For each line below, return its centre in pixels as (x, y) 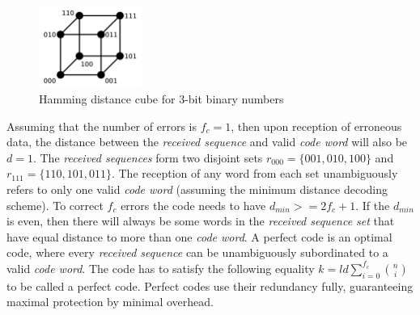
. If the (373, 205)
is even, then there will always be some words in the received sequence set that (201, 221)
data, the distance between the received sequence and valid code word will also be (207, 142)
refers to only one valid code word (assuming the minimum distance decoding (197, 189)
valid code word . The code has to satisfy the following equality (161, 268)
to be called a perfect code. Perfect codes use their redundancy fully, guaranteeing (210, 286)
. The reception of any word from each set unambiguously (255, 173)
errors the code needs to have (193, 205)
